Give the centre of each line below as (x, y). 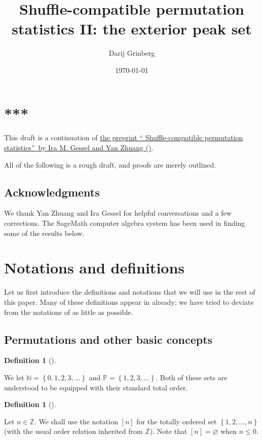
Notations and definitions (95, 268)
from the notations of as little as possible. (69, 312)
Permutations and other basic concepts (108, 339)
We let (14, 377)
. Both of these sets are (192, 377)
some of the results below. (44, 233)
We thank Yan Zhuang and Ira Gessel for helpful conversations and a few (118, 213)
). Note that (169, 431)
